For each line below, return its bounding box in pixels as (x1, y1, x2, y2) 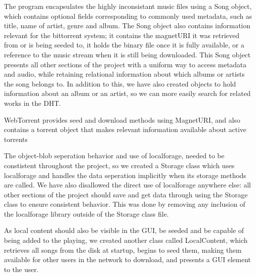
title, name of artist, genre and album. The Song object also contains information (4, 20, 251, 31)
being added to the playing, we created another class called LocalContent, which (4, 235, 248, 245)
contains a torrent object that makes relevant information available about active (4, 124, 247, 135)
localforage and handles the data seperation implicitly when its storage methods (4, 170, 247, 180)
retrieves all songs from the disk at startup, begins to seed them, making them (4, 244, 242, 255)
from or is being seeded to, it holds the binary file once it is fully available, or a (4, 40, 245, 50)
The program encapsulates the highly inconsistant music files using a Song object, (4, 1, 252, 11)
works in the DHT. (4, 97, 61, 108)
